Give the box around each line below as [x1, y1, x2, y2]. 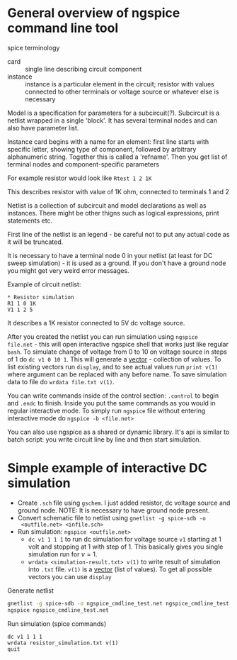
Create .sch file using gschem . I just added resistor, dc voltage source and [17, 498, 231, 507]
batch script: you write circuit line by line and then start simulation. [7, 435, 202, 444]
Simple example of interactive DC [7, 460, 207, 476]
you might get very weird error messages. [7, 266, 129, 274]
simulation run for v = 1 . [28, 549, 98, 558]
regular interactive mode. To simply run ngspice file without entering [7, 406, 206, 415]
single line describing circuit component [25, 65, 142, 73]
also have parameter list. [7, 123, 79, 132]
